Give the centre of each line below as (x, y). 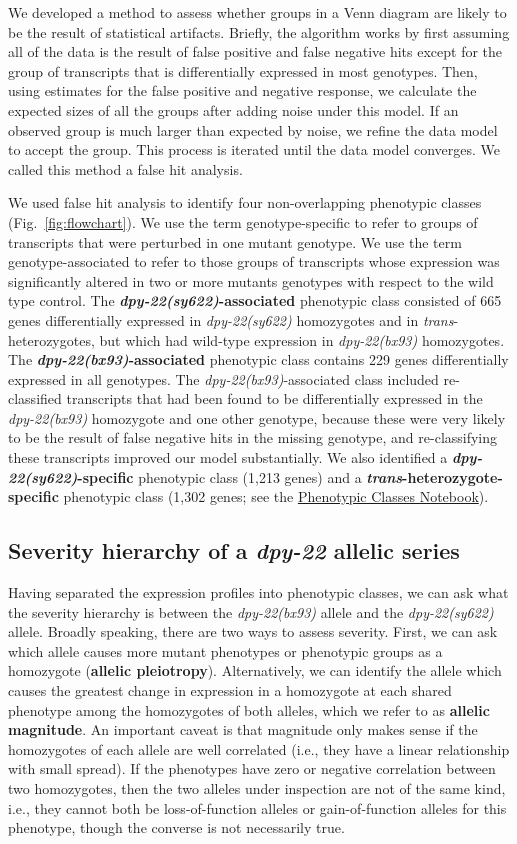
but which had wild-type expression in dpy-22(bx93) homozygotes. (302, 339)
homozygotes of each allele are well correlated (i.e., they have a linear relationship (259, 748)
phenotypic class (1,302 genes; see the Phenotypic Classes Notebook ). (276, 496)
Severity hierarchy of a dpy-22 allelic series (234, 550)
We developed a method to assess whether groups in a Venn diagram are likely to (257, 12)
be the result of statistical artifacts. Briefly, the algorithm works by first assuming (259, 31)
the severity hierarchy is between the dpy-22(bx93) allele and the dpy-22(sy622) (251, 611)
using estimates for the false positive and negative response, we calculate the (242, 90)
